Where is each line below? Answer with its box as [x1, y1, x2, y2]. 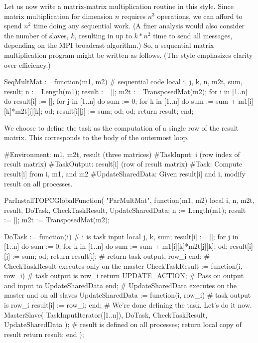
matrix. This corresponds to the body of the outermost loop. [4, 132, 189, 143]
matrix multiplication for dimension [4, 10, 113, 21]
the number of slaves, [4, 30, 69, 40]
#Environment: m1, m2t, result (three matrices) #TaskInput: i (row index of [4, 149, 240, 159]
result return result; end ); [4, 329, 84, 339]
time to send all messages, [153, 30, 233, 40]
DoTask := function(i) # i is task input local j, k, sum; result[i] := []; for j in [4, 231, 239, 241]
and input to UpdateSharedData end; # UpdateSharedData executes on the [4, 280, 237, 290]
